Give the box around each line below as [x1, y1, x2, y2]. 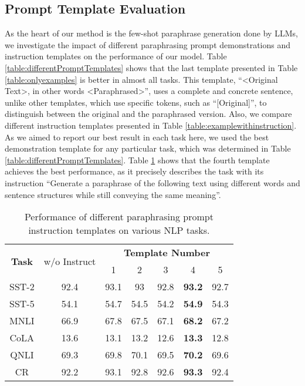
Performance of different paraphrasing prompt [24, 210, 213, 224]
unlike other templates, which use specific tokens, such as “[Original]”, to [5, 96, 267, 108]
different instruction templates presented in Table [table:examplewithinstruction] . [5, 119, 297, 131]
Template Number [123, 246, 211, 260]
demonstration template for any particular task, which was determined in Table [5, 142, 291, 155]
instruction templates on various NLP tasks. [28, 223, 210, 237]
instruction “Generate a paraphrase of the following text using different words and [5, 176, 300, 189]
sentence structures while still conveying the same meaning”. [5, 188, 221, 200]
